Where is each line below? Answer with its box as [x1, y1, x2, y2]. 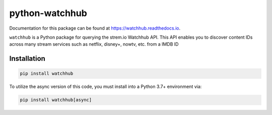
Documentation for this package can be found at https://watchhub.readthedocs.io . [9, 25, 181, 31]
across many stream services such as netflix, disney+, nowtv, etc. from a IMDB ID [9, 41, 179, 47]
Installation [9, 54, 45, 63]
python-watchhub [9, 8, 88, 19]
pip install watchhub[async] [20, 97, 92, 103]
